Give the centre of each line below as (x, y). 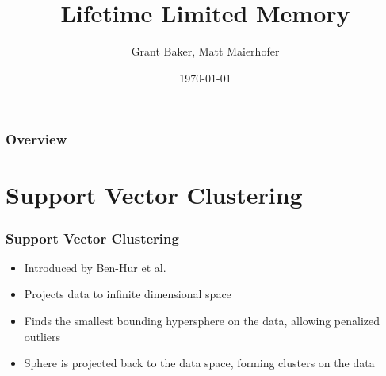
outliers (42, 336)
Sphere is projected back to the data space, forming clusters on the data (199, 363)
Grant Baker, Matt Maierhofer (205, 51)
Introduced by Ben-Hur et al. (95, 267)
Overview (36, 139)
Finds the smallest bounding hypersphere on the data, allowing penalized (202, 321)
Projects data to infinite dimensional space (128, 294)
